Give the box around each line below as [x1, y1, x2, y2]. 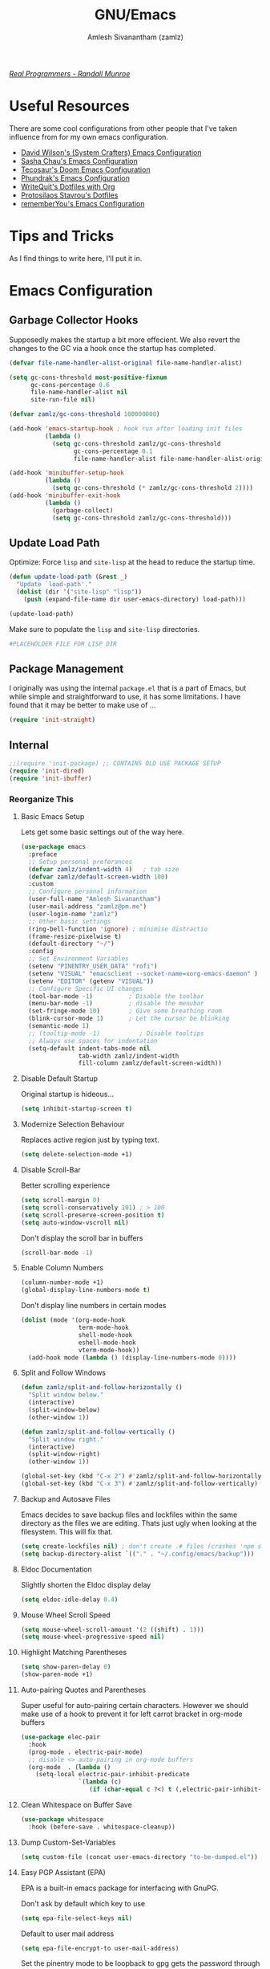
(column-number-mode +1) [20, 1278, 104, 1286]
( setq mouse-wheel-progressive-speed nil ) [20, 1633, 165, 1641]
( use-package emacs [20, 843, 87, 851]
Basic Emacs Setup [20, 812, 85, 821]
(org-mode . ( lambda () [28, 1763, 111, 1771]
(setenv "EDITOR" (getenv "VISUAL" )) [28, 977, 155, 985]
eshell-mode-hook [78, 1339, 136, 1347]
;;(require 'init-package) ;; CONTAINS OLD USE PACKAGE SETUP [9, 760, 221, 768]
